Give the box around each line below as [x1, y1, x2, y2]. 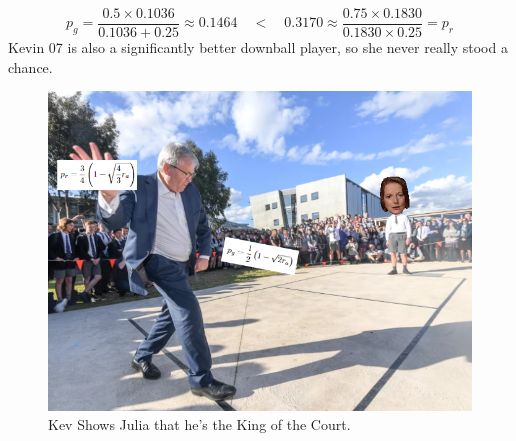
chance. [8, 56, 53, 77]
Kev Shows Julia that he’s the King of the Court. [48, 414, 351, 435]
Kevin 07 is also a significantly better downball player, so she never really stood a [8, 37, 508, 58]
